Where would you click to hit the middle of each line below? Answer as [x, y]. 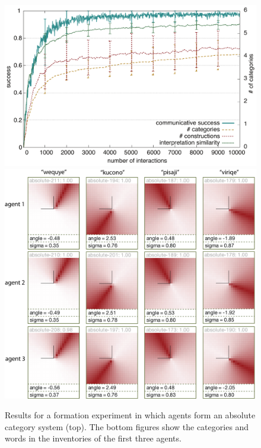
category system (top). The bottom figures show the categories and [127, 426]
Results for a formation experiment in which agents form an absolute [130, 415]
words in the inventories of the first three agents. [93, 438]
